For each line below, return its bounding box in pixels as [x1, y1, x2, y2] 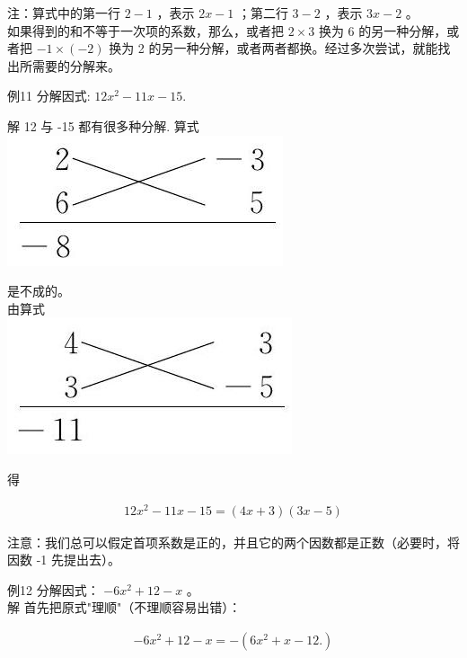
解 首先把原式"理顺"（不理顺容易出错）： [7, 598, 242, 617]
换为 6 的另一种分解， [318, 21, 447, 40]
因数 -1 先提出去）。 [7, 550, 120, 569]
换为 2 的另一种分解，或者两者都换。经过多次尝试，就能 [109, 39, 438, 58]
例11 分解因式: [7, 86, 91, 105]
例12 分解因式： [7, 580, 100, 599]
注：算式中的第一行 [7, 4, 120, 22]
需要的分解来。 [31, 56, 120, 75]
